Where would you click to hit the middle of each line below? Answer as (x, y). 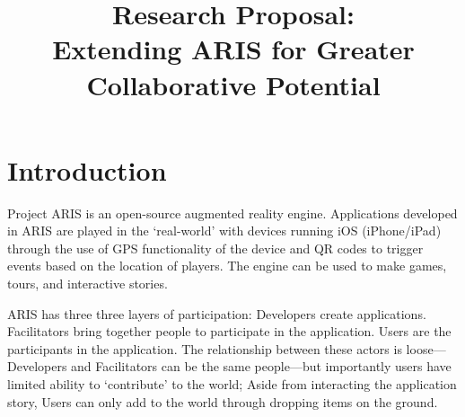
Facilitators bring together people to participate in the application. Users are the (229, 331)
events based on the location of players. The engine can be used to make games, (227, 266)
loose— (426, 348)
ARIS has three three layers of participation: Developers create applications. (217, 313)
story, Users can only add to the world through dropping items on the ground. (223, 401)
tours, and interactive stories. (88, 284)
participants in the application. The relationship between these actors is (205, 348)
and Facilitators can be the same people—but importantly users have (261, 366)
